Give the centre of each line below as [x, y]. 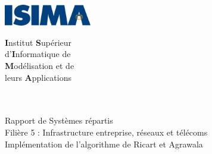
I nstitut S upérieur [38, 42]
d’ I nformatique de [38, 54]
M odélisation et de [40, 65]
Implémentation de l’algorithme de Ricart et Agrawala [104, 144]
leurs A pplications [38, 77]
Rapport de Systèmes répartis [59, 120]
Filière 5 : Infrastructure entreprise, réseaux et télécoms [106, 132]
